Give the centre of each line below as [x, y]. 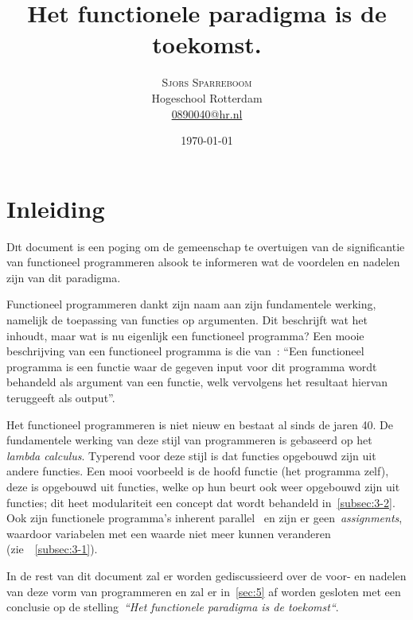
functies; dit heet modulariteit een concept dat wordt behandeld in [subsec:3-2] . [201, 502]
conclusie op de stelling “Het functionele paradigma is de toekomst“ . [173, 607]
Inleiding [56, 208]
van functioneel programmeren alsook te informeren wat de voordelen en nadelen [203, 262]
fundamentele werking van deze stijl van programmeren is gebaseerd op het [189, 440]
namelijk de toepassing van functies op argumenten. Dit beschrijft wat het [187, 320]
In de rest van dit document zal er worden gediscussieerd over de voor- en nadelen [206, 575]
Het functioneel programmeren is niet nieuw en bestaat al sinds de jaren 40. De [200, 424]
